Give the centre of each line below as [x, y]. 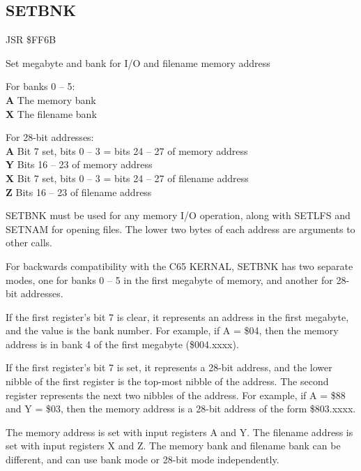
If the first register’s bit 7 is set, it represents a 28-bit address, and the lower [169, 367]
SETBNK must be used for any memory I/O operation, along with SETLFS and [178, 215]
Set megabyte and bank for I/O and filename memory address [138, 62]
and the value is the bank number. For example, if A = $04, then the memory [172, 330]
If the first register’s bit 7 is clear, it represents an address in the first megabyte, [177, 316]
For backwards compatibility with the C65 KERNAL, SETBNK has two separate [179, 266]
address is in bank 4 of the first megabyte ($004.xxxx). [122, 344]
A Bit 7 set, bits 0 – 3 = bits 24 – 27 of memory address [127, 150]
